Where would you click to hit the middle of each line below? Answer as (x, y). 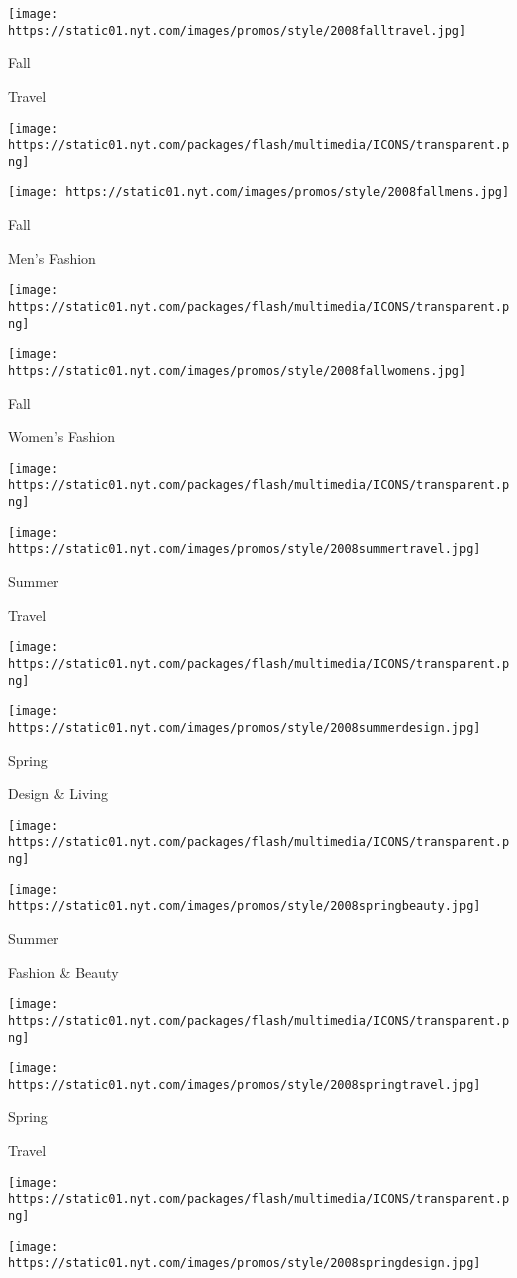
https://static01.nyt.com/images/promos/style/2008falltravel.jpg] (237, 30)
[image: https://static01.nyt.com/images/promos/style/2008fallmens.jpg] (259, 192)
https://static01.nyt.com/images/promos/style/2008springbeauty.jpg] (244, 906)
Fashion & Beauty (63, 971)
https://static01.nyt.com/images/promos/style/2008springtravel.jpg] (244, 1084)
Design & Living (58, 793)
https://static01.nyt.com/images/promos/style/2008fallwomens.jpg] (237, 370)
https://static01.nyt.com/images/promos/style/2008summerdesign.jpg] (244, 727)
